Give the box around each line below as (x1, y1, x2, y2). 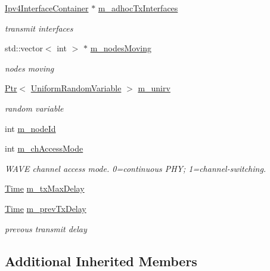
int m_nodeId (5, 122, 56, 134)
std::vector (5, 42, 43, 54)
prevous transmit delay (5, 222, 87, 235)
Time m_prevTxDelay (5, 202, 86, 214)
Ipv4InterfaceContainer (5, 2, 89, 14)
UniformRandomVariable (30, 82, 122, 94)
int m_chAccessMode (5, 142, 83, 155)
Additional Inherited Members (5, 251, 197, 270)
